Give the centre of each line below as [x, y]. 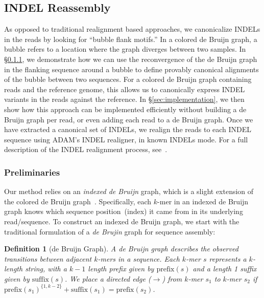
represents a [228, 258]
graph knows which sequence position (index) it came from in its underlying [124, 211]
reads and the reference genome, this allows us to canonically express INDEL [125, 89]
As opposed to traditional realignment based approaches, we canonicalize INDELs [132, 29]
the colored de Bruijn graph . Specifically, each [78, 201]
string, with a [46, 269]
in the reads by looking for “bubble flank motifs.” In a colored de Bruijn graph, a [131, 39]
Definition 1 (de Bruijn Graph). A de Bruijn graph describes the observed [121, 249]
